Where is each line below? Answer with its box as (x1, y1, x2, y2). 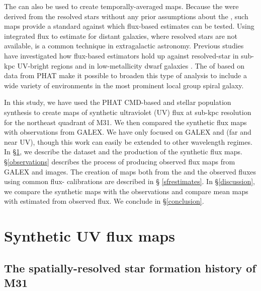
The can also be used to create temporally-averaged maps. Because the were (4, 1, 239, 11)
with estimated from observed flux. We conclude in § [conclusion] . (4, 196, 204, 206)
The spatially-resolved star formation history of (4, 260, 256, 275)
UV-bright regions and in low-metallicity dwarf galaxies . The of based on (17, 60, 244, 71)
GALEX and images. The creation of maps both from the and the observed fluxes (4, 166, 256, 177)
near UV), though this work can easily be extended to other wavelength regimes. (4, 136, 252, 147)
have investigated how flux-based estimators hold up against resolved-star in (4, 50, 239, 61)
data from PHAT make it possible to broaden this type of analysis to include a (4, 70, 247, 81)
